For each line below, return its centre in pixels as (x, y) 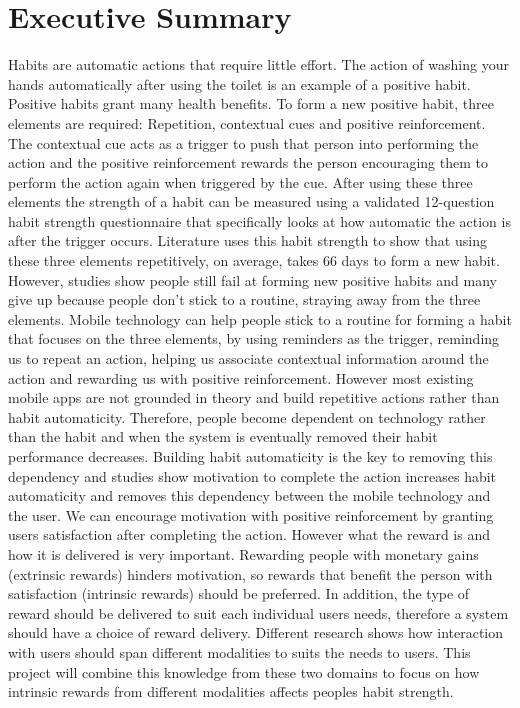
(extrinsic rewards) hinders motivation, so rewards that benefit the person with (250, 573)
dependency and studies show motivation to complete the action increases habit (252, 475)
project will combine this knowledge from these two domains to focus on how (244, 671)
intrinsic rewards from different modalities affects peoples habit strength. (231, 691)
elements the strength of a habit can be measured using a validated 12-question (251, 201)
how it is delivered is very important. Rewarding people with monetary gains (243, 553)
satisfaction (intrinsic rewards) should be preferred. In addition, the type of (239, 593)
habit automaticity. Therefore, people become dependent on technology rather (247, 416)
